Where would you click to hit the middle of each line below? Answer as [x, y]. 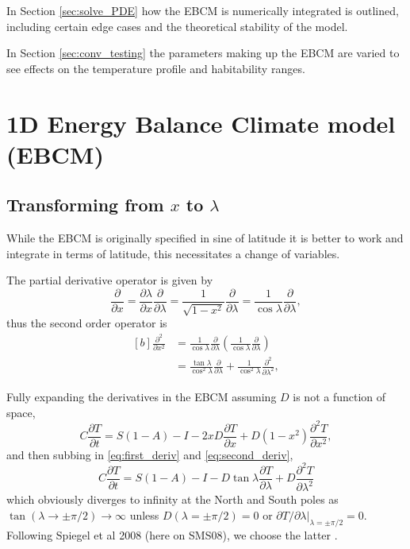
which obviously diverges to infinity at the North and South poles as [172, 499]
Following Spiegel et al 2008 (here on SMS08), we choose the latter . [172, 534]
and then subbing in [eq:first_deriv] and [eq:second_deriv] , [150, 454]
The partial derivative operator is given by [110, 280]
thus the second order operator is [87, 323]
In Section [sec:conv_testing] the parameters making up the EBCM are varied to [203, 53]
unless [144, 514]
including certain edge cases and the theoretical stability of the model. [177, 26]
